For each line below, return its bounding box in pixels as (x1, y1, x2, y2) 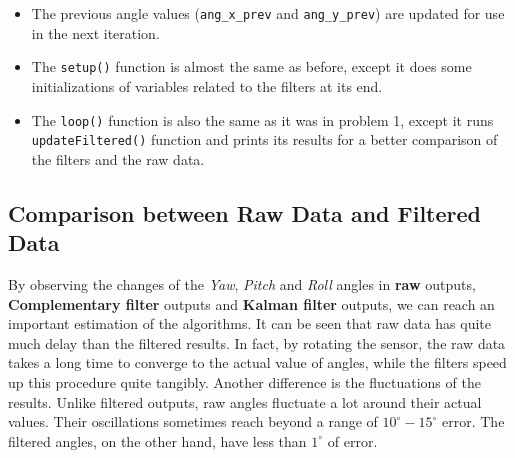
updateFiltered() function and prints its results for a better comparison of (31, 129, 498, 150)
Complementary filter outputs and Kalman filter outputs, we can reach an (8, 293, 495, 314)
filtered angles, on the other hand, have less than (8, 430, 307, 451)
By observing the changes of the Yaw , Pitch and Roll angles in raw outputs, (8, 274, 476, 294)
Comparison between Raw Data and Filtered (8, 197, 482, 228)
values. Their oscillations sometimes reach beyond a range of (8, 411, 378, 432)
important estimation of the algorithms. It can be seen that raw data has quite (8, 313, 492, 334)
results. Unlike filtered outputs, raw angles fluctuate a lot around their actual (8, 391, 482, 412)
